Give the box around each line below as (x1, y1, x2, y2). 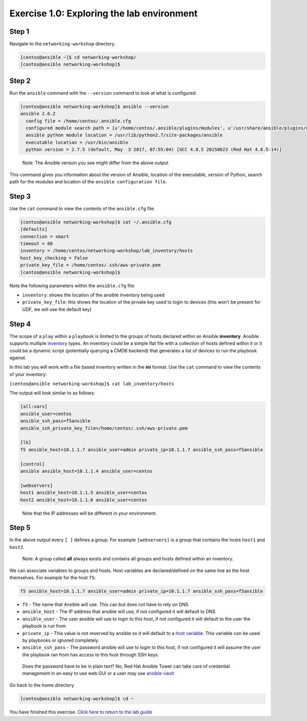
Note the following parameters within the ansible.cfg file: (9, 282, 136, 289)
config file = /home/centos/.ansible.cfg (26, 118, 131, 124)
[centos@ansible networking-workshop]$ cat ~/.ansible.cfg (20, 219, 171, 225)
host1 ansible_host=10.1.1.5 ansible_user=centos (20, 490, 147, 496)
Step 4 (9, 320, 31, 328)
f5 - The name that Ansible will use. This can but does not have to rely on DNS (22, 601, 189, 607)
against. (9, 354, 27, 360)
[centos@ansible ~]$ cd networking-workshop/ (20, 54, 137, 60)
